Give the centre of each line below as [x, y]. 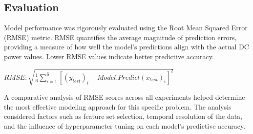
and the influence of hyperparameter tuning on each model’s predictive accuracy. [125, 125]
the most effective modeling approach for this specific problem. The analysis [118, 106]
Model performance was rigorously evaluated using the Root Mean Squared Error [126, 28]
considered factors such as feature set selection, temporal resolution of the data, [123, 116]
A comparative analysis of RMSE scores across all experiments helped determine [125, 97]
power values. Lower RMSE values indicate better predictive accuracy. [109, 56]
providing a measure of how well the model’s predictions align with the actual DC [126, 47]
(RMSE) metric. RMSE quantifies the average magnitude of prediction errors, [120, 37]
